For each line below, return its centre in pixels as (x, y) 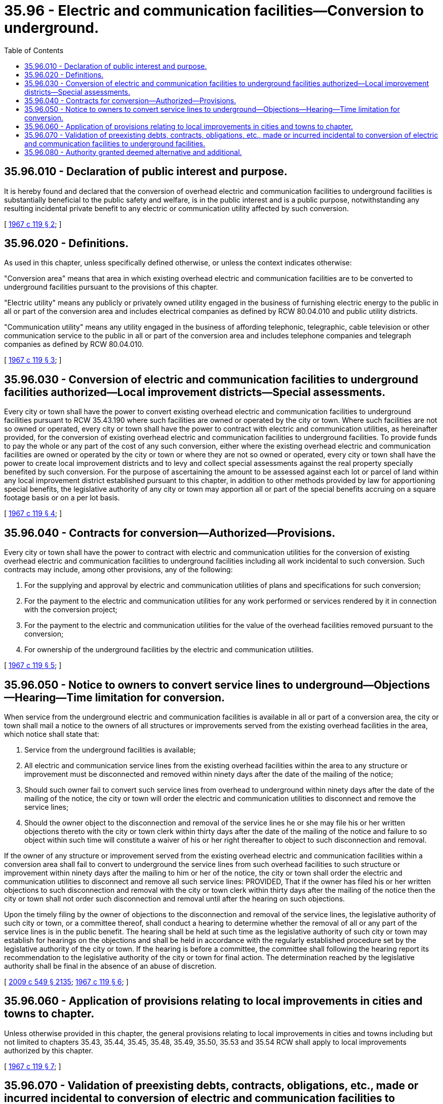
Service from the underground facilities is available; (110, 750)
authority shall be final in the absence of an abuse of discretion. (110, 966)
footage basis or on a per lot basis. (62, 498)
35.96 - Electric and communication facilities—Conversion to (214, 11)
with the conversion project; (71, 610)
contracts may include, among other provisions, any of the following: (118, 570)
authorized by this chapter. (49, 1050)
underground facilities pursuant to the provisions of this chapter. (111, 287)
